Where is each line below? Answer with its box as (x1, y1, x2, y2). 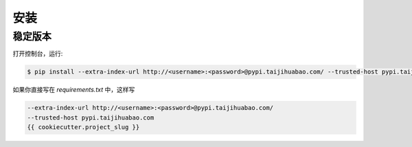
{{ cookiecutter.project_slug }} (27, 124, 140, 131)
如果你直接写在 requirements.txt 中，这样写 (12, 86, 135, 94)
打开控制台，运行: (12, 49, 63, 58)
